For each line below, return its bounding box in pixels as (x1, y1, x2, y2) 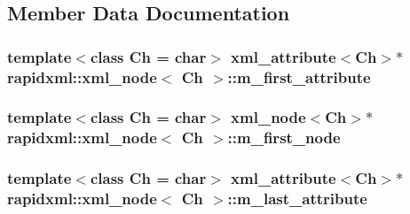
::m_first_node (227, 126, 341, 149)
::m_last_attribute (227, 187, 367, 210)
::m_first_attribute (227, 65, 371, 88)
